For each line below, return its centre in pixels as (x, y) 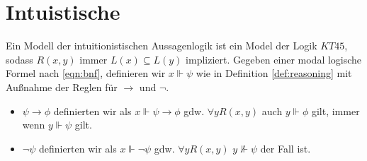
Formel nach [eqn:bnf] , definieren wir (86, 73)
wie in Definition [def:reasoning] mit (274, 73)
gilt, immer (335, 111)
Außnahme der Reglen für (62, 87)
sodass (19, 59)
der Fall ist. (286, 148)
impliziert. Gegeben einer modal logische (274, 59)
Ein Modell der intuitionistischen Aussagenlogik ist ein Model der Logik (162, 46)
